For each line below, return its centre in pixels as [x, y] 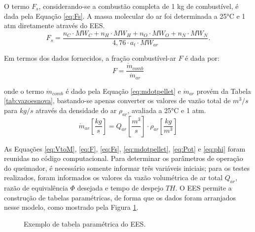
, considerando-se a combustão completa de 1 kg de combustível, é [139, 6]
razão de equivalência [36, 188]
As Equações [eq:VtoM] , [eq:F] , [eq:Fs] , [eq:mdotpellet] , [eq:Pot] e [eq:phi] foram [125, 148]
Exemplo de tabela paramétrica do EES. [85, 223]
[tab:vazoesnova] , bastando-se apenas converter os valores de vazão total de [117, 100]
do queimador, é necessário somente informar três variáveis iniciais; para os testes [127, 168]
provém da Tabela [224, 91]
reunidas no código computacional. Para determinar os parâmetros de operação [124, 158]
